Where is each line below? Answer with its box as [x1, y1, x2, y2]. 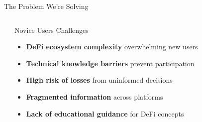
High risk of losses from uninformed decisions [26, 75, 173, 85]
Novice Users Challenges [14, 24, 89, 35]
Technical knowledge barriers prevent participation [26, 58, 195, 68]
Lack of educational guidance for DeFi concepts [26, 108, 184, 119]
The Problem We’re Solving [4, 1, 89, 11]
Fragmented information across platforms [26, 91, 163, 102]
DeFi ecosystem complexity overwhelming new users [26, 41, 198, 52]
